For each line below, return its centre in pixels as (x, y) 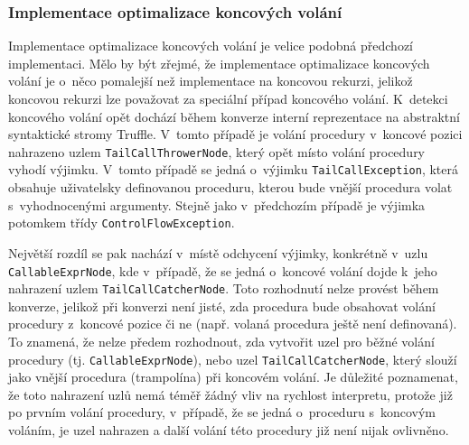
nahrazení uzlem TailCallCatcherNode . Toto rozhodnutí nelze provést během (224, 288)
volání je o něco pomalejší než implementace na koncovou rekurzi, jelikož (211, 81)
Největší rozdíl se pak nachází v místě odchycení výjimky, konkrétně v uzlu (218, 252)
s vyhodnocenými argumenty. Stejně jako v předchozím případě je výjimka (217, 204)
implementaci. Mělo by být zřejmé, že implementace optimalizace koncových (219, 63)
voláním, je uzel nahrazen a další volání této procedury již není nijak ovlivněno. (229, 430)
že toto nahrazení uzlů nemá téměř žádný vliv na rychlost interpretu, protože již (230, 394)
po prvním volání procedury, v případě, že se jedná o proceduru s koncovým (222, 412)
